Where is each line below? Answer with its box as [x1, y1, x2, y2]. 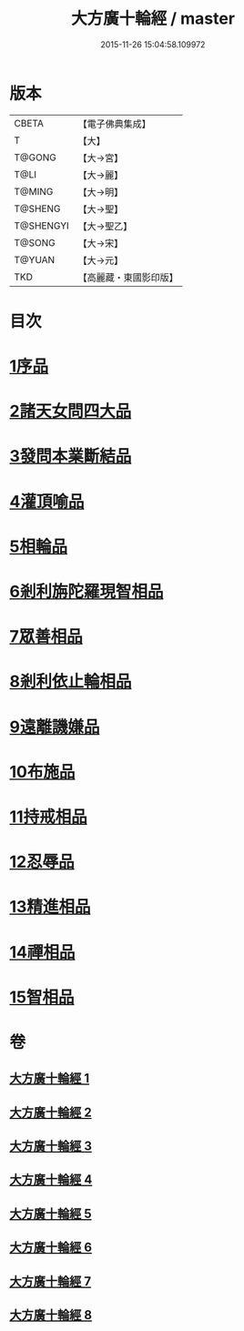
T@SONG [14, 236, 56, 249]
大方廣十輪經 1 [9, 1071, 90, 1086]
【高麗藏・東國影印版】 [77, 270, 179, 283]
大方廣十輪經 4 [9, 1172, 93, 1188]
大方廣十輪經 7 [9, 1274, 92, 1289]
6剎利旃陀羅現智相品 [9, 582, 164, 602]
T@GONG [14, 151, 56, 164]
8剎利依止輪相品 [9, 671, 132, 692]
